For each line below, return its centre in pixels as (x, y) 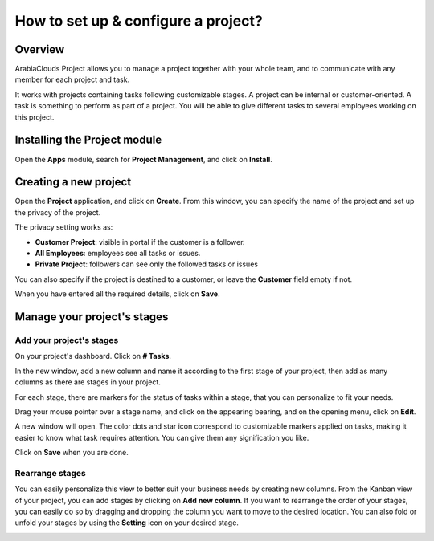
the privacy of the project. (58, 212)
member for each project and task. (72, 79)
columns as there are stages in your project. (88, 382)
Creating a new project (73, 182)
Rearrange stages (50, 473)
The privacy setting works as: (64, 227)
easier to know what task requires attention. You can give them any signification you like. (162, 437)
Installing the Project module (88, 140)
